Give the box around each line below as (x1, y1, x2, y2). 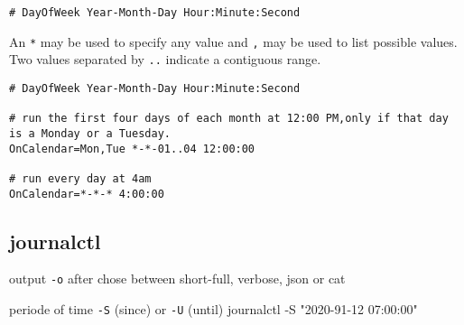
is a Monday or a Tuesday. (9, 126, 171, 140)
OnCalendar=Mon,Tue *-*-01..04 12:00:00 (9, 142, 255, 155)
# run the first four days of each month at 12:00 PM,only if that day (9, 112, 449, 125)
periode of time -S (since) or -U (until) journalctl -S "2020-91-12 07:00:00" (9, 300, 418, 319)
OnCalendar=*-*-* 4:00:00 (9, 187, 164, 200)
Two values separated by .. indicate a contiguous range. (9, 50, 321, 69)
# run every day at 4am (9, 172, 152, 185)
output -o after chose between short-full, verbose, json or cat (9, 269, 346, 288)
